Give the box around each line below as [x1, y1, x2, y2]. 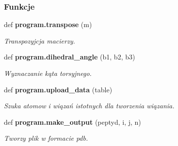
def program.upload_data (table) [4, 84, 113, 94]
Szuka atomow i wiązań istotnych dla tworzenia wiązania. [4, 101, 175, 111]
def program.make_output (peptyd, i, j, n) [4, 117, 141, 127]
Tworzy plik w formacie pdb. [4, 133, 88, 143]
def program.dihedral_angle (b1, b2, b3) [4, 52, 135, 62]
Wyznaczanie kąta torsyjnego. [4, 68, 92, 78]
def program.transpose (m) [4, 19, 92, 29]
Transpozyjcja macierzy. [4, 35, 75, 45]
